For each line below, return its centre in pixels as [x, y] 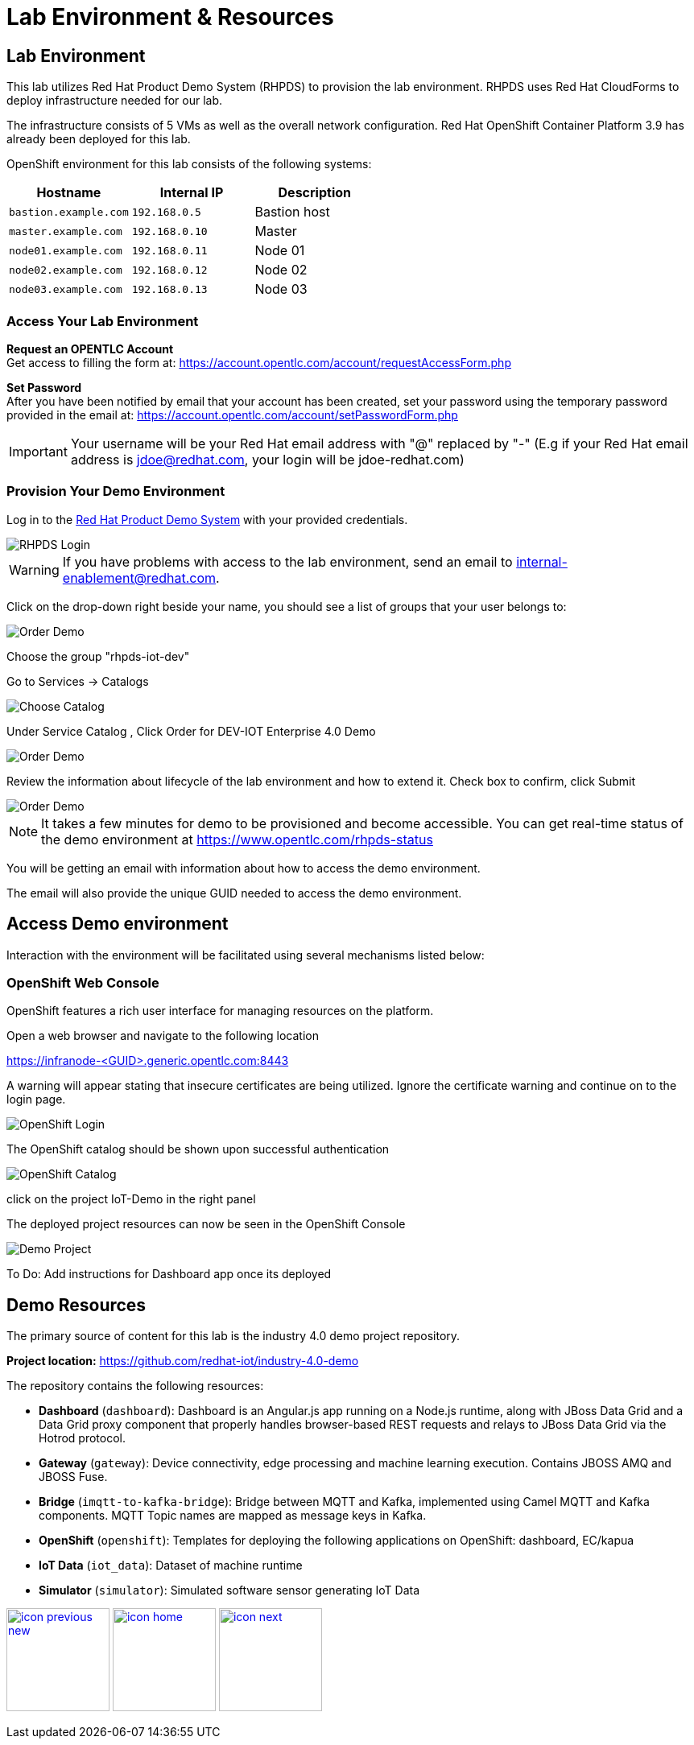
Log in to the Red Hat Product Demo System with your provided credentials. [207, 519]
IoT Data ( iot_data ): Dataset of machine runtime [171, 1566]
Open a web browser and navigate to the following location [163, 1036]
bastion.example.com [69, 212]
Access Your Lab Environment [103, 321]
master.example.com [66, 231]
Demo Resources [76, 1305]
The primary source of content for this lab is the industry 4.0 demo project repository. [233, 1336]
